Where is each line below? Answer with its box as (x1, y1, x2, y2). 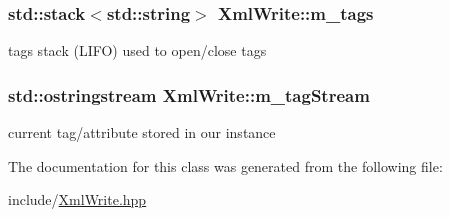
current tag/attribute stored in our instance (8, 122, 276, 143)
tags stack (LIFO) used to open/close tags (8, 40, 267, 61)
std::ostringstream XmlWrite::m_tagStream (8, 82, 370, 107)
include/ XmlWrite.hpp (8, 189, 147, 210)
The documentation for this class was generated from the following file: (8, 155, 443, 176)
